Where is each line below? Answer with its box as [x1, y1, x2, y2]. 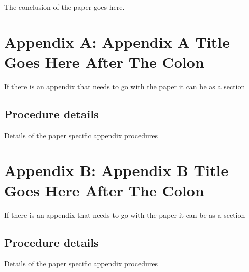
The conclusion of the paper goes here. [4, 2, 125, 12]
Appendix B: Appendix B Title [4, 160, 229, 181]
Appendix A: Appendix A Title [4, 31, 230, 52]
